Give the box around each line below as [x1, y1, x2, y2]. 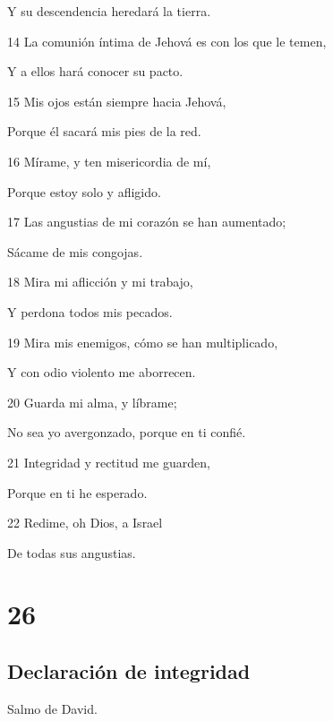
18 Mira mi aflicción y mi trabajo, [7, 272, 193, 291]
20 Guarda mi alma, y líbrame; [7, 392, 177, 411]
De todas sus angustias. [7, 543, 136, 562]
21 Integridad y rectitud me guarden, [7, 452, 210, 471]
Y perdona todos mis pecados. [7, 302, 173, 321]
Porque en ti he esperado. [7, 483, 148, 502]
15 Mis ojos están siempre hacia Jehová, [7, 91, 226, 110]
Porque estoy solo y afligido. [7, 182, 161, 201]
